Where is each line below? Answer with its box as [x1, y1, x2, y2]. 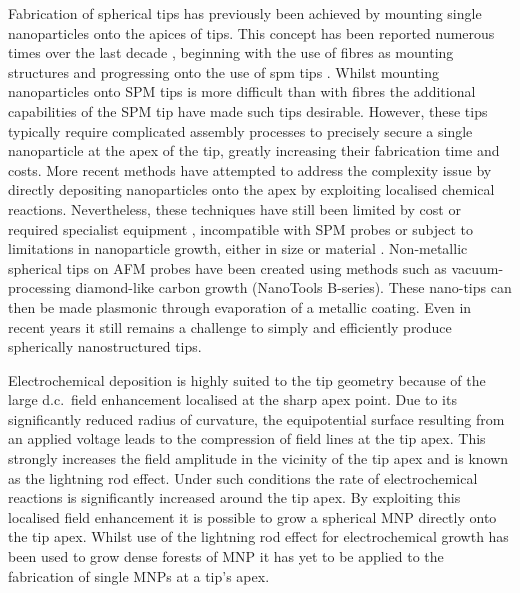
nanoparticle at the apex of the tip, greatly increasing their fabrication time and [8, 140, 500, 161]
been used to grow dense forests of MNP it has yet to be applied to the [8, 546, 444, 567]
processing [8, 277, 71, 298]
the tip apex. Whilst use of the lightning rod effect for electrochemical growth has [8, 526, 509, 547]
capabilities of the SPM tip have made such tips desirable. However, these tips [8, 100, 488, 121]
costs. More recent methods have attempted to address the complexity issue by [8, 159, 492, 180]
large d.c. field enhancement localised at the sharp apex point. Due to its [8, 389, 457, 410]
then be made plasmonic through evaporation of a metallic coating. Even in [8, 296, 472, 317]
